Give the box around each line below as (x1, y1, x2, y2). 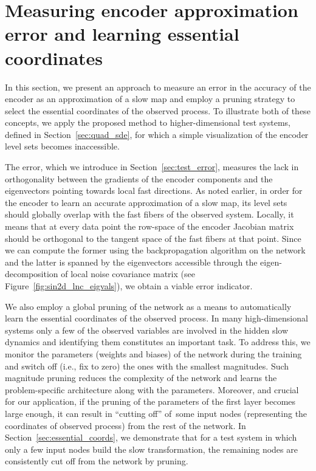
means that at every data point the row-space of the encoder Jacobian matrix (5, 220, 294, 233)
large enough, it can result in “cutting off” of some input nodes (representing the (5, 407, 307, 419)
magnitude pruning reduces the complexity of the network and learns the (5, 371, 277, 384)
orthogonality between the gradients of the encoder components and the (5, 172, 273, 185)
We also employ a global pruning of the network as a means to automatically (5, 300, 292, 312)
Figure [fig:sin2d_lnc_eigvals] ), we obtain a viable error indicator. (5, 280, 253, 292)
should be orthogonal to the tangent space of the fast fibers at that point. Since (5, 232, 301, 244)
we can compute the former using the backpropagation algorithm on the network (5, 244, 306, 256)
